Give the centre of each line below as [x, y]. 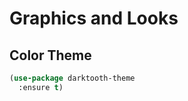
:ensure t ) [41, 87]
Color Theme [50, 55]
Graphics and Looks [94, 18]
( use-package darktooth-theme [72, 78]
